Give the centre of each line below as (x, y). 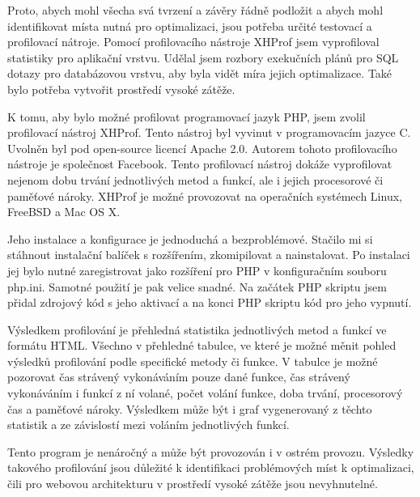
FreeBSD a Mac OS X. (64, 212)
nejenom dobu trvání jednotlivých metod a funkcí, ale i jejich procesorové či (195, 179)
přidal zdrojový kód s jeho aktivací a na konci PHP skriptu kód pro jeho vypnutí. (210, 302)
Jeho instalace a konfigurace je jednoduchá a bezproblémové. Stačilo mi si (190, 238)
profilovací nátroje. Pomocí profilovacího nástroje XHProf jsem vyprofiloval (193, 42)
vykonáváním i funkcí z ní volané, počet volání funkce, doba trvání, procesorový (205, 393)
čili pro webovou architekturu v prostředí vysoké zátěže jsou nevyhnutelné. (193, 484)
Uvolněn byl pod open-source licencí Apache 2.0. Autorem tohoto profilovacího (202, 148)
